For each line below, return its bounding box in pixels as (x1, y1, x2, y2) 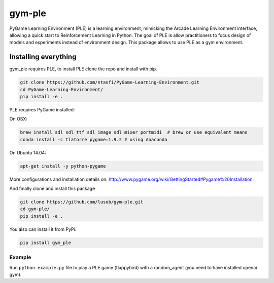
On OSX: (9, 116, 28, 122)
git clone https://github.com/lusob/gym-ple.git (20, 199, 144, 205)
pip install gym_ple (20, 239, 71, 246)
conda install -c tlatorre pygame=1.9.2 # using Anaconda (20, 137, 167, 142)
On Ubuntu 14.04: (9, 149, 47, 155)
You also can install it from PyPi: (9, 226, 77, 232)
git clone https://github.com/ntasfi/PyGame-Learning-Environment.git (20, 79, 200, 86)
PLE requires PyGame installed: (9, 106, 75, 112)
